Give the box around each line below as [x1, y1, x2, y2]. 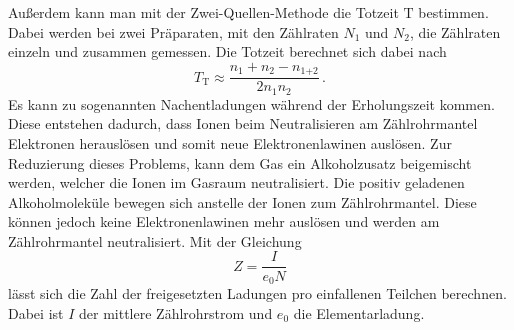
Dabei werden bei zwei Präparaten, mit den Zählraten [8, 21, 339, 42]
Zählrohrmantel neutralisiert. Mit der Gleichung [8, 230, 302, 251]
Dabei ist [8, 302, 64, 323]
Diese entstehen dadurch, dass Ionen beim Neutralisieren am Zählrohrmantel [8, 113, 478, 134]
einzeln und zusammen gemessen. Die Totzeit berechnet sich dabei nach [8, 41, 447, 62]
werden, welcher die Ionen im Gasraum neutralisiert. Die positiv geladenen [8, 172, 465, 193]
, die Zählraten [409, 21, 501, 42]
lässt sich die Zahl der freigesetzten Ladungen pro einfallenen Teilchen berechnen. [8, 282, 507, 303]
